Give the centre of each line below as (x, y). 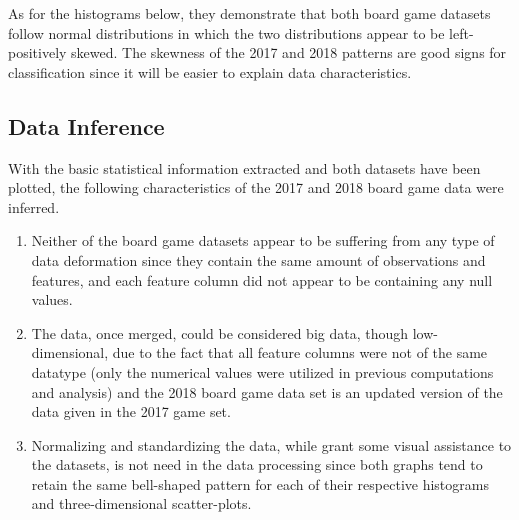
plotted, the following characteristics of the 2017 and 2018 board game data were (256, 187)
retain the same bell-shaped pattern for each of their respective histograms (260, 483)
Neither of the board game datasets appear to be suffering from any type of (263, 240)
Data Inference (86, 125)
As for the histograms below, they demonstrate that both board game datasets (249, 13)
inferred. (34, 206)
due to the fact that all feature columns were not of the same (300, 352)
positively (37, 52)
